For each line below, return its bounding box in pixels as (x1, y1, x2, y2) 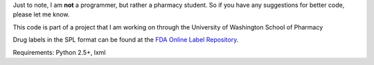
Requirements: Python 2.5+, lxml (12, 48, 106, 56)
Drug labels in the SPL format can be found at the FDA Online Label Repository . (12, 36, 239, 44)
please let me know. (12, 10, 70, 18)
